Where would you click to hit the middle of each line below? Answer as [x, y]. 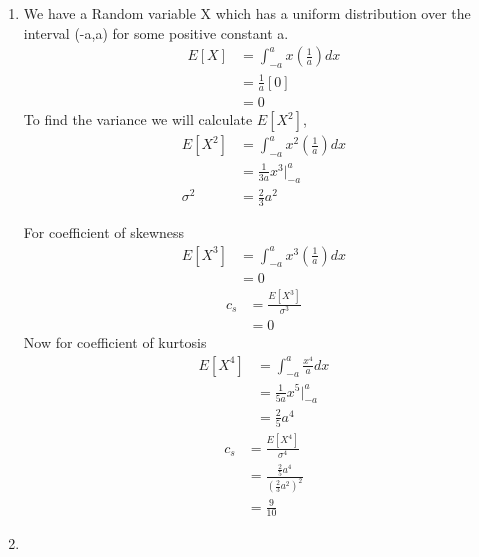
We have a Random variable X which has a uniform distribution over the [247, 13]
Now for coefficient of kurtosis [115, 341]
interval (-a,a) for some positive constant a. [156, 32]
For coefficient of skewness [104, 231]
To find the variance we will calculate [138, 119]
